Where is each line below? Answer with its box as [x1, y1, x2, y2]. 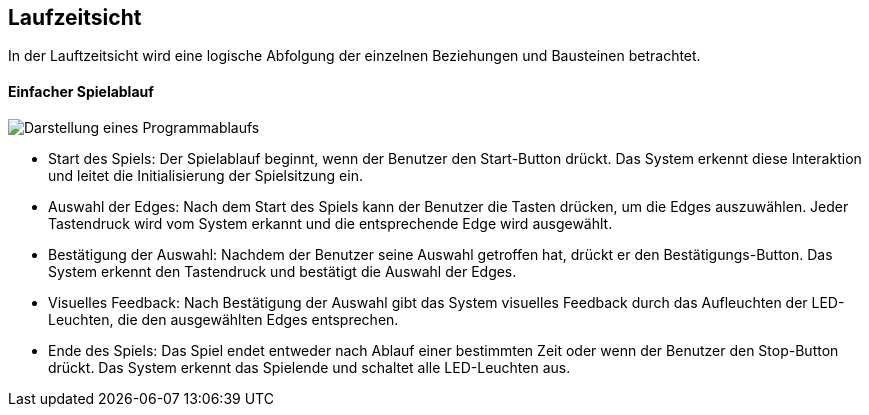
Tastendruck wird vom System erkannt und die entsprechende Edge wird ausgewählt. [48, 214, 613, 232]
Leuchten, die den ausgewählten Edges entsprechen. [48, 310, 399, 328]
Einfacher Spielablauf [8, 83, 154, 101]
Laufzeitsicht [8, 5, 142, 30]
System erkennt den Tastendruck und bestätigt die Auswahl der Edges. [48, 262, 517, 280]
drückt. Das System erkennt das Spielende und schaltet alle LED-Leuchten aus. [48, 358, 571, 376]
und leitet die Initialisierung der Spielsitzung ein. [48, 166, 363, 184]
